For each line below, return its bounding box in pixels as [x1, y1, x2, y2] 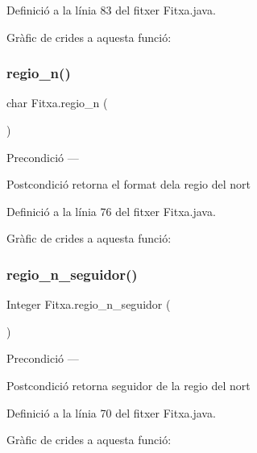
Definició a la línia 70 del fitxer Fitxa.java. [6, 404, 216, 421]
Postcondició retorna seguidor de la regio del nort [6, 376, 251, 393]
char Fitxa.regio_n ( [6, 94, 108, 111]
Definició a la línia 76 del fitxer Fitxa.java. [6, 202, 216, 219]
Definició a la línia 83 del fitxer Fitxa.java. [6, 2, 216, 18]
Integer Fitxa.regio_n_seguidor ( [6, 296, 171, 313]
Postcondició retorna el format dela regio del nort [6, 176, 251, 193]
